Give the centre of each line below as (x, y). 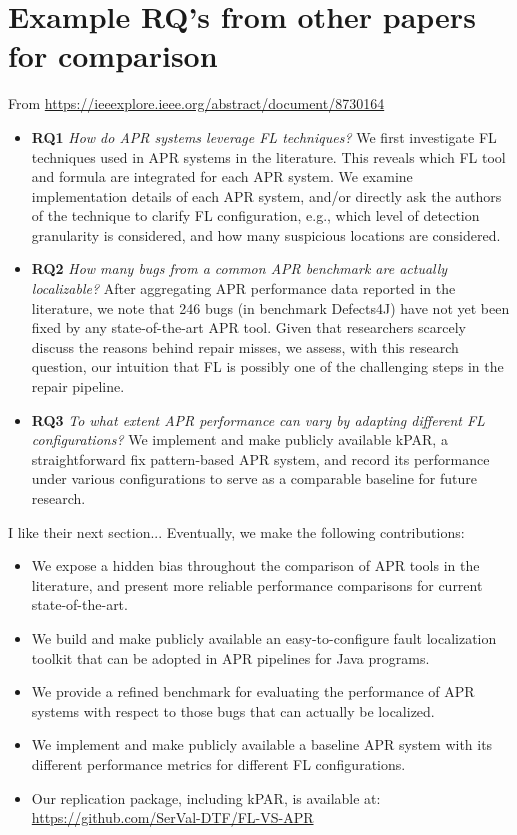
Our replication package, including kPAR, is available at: (206, 797)
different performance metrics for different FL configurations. (218, 763)
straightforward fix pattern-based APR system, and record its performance (260, 458)
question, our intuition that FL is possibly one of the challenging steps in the (267, 366)
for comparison (113, 55)
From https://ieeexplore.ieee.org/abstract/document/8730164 (196, 103)
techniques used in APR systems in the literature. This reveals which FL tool (268, 156)
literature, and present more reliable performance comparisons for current (257, 584)
